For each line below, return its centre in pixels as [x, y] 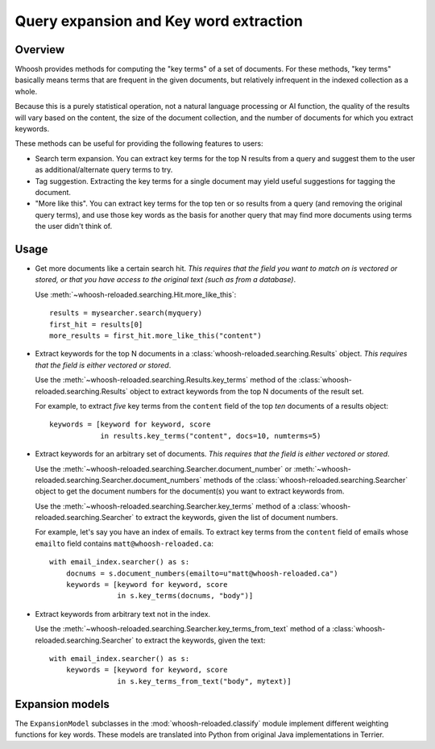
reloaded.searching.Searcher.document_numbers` [118, 480]
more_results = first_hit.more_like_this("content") [155, 336]
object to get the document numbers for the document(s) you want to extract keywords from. [190, 491]
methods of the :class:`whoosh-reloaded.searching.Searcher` [306, 480]
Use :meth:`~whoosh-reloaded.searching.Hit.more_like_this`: [136, 294]
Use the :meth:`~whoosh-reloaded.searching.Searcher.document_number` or [164, 468]
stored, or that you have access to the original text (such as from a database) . [166, 280]
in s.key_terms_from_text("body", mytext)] [204, 681]
